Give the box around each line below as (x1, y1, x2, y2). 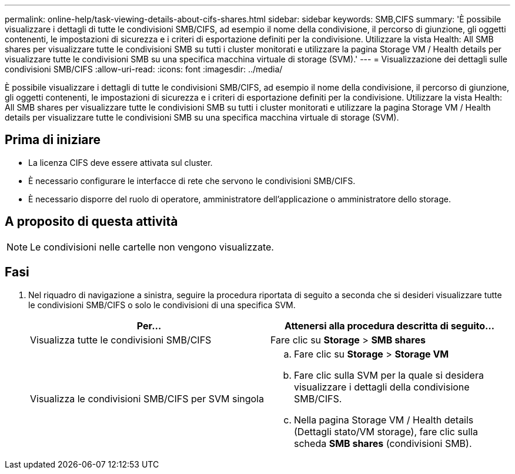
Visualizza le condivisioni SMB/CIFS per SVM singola (30, 392, 264, 405)
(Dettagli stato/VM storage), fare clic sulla (294, 425, 478, 438)
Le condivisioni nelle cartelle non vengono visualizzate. (30, 241, 274, 253)
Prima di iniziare (5, 132, 101, 148)
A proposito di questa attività (5, 214, 178, 229)
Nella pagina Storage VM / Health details (294, 413, 474, 426)
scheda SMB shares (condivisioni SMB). (294, 437, 472, 449)
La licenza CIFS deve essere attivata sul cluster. (28, 157, 213, 168)
